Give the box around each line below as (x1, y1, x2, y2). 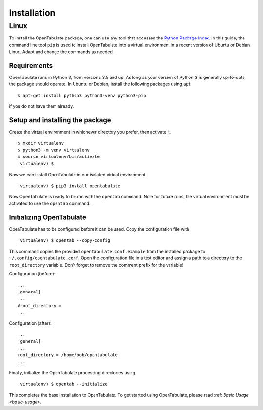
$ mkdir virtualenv (18, 140, 64, 146)
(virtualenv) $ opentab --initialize (18, 381, 108, 387)
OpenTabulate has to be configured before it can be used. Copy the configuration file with (9, 226, 189, 232)
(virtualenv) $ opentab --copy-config (18, 237, 111, 243)
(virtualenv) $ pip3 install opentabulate (18, 183, 121, 189)
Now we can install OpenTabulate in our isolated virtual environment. (9, 172, 147, 177)
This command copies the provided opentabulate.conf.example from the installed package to (9, 248, 206, 254)
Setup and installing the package (9, 116, 112, 124)
